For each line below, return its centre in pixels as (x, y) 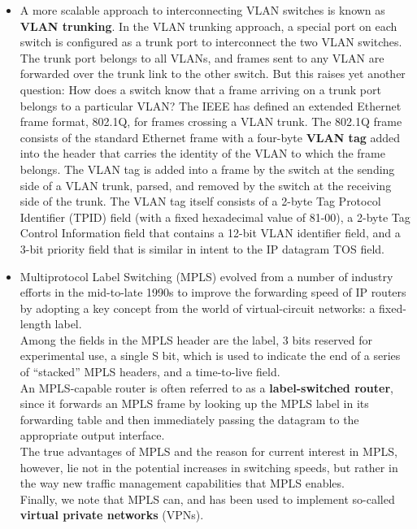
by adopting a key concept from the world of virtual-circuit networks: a (198, 308)
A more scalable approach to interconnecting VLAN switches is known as (202, 10)
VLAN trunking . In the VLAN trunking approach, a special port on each (208, 26)
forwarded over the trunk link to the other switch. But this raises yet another (213, 74)
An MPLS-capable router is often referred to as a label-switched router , (206, 387)
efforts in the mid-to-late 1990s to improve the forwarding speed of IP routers (213, 292)
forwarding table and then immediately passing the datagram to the (189, 419)
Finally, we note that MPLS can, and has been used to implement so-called (207, 499)
